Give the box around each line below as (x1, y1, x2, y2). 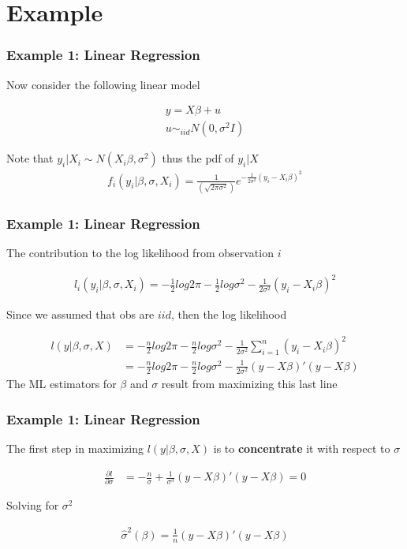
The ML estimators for (6, 375, 117, 392)
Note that (6, 150, 54, 166)
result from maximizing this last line (161, 375, 338, 392)
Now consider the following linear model (6, 76, 200, 92)
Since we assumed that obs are (6, 306, 155, 323)
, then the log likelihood (170, 306, 287, 323)
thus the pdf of (162, 150, 234, 166)
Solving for (6, 497, 59, 514)
